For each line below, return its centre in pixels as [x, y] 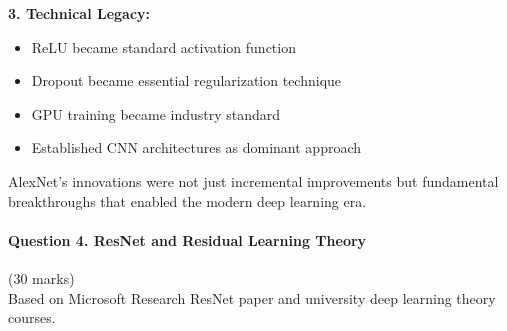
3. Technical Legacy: [79, 13]
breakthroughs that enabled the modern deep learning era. [187, 200]
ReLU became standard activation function [163, 46]
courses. [32, 317]
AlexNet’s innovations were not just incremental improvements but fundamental [253, 180]
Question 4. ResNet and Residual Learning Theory [187, 239]
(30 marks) [41, 277]
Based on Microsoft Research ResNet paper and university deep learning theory [252, 297]
